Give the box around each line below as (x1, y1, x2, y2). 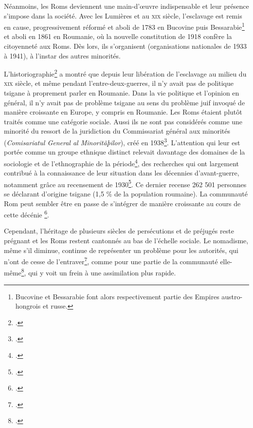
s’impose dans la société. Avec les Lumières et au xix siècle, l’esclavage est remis (4, 10, 242, 20)
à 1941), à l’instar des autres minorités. (4, 50, 121, 60)
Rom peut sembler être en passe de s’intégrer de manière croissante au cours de (4, 198, 241, 208)
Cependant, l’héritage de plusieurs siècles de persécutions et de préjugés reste (4, 226, 234, 236)
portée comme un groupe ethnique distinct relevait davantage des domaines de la (4, 147, 245, 157)
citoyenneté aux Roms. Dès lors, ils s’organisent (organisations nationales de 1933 (4, 41, 247, 51)
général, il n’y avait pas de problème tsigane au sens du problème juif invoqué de (4, 97, 245, 107)
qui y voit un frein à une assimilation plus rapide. (28, 268, 176, 278)
